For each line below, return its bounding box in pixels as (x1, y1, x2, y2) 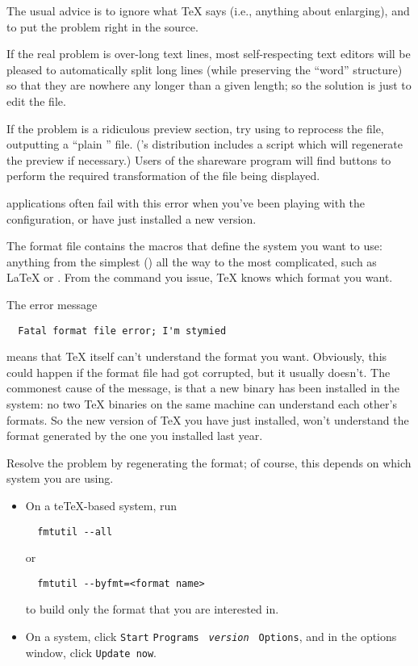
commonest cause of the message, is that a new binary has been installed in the (6, 379, 400, 396)
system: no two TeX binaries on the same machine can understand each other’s (6, 395, 397, 412)
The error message (6, 295, 98, 312)
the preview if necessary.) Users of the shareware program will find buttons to (6, 151, 391, 168)
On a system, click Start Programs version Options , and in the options (25, 628, 397, 644)
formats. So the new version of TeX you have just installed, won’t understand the (6, 411, 409, 428)
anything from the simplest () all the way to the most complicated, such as (6, 253, 377, 270)
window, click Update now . (25, 643, 157, 660)
